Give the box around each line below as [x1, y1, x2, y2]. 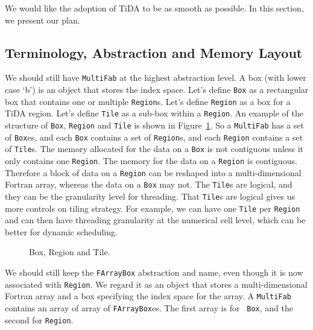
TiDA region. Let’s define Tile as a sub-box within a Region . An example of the [5, 107, 303, 119]
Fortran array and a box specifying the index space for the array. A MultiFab [5, 290, 291, 302]
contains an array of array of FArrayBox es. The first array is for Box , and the [5, 302, 293, 314]
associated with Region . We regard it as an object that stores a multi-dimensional [5, 278, 308, 290]
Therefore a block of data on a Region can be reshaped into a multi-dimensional [5, 166, 302, 179]
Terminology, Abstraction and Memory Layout [5, 43, 303, 62]
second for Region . [5, 313, 74, 326]
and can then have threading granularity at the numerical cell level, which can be [5, 214, 306, 226]
